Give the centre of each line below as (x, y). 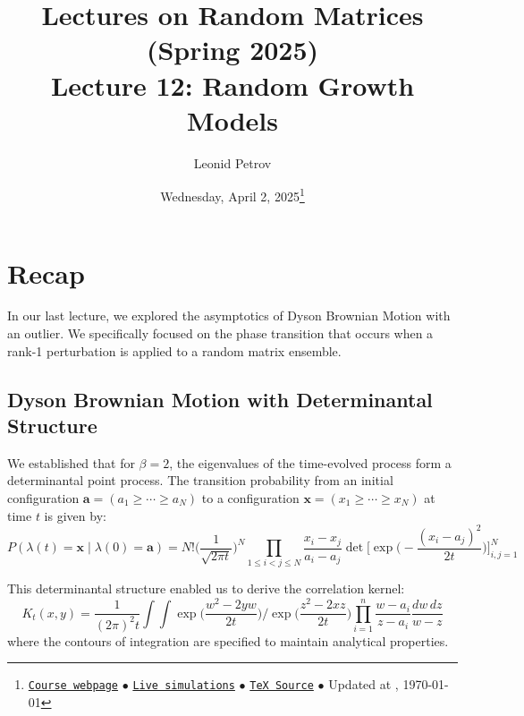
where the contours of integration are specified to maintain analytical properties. (228, 640)
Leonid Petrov (232, 162)
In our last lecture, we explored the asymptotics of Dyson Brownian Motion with (229, 315)
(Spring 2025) (232, 50)
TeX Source (282, 686)
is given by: (75, 515)
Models (232, 119)
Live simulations (184, 686)
